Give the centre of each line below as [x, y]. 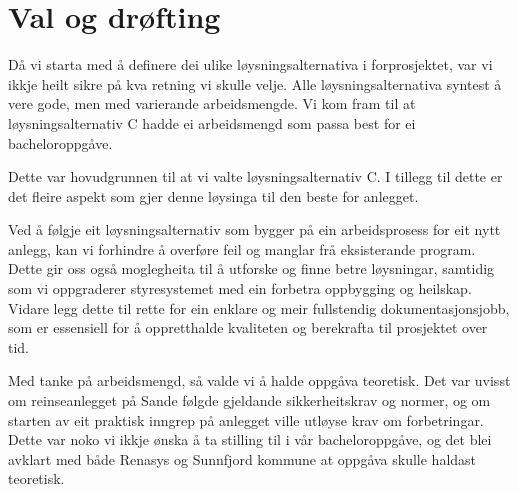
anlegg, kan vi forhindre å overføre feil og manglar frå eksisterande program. [242, 248]
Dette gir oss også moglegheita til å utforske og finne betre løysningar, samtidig [251, 268]
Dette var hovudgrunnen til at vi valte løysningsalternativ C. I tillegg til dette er [255, 176]
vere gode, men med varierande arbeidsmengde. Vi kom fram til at [212, 103]
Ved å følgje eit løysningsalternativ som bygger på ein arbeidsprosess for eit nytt [254, 229]
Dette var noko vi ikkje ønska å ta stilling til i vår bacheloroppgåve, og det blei [250, 439]
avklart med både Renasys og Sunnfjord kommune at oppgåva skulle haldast [242, 458]
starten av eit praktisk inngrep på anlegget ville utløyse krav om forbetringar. [246, 419]
